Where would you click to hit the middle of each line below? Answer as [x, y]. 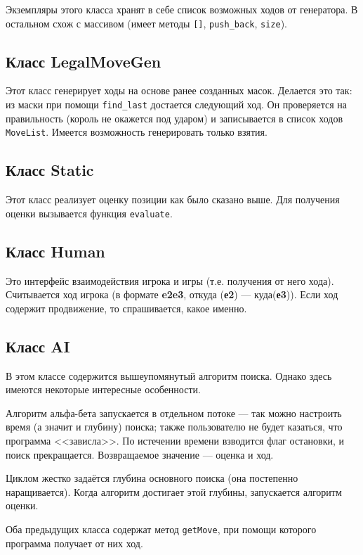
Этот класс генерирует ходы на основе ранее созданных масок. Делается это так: [179, 90]
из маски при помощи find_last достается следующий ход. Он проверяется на [177, 104]
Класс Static [50, 170]
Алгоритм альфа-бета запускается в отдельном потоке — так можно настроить [174, 413]
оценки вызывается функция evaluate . [89, 213]
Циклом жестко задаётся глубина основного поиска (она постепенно [152, 478]
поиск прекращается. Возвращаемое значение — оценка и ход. [140, 454]
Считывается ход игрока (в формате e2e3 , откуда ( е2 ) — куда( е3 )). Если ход [172, 294]
